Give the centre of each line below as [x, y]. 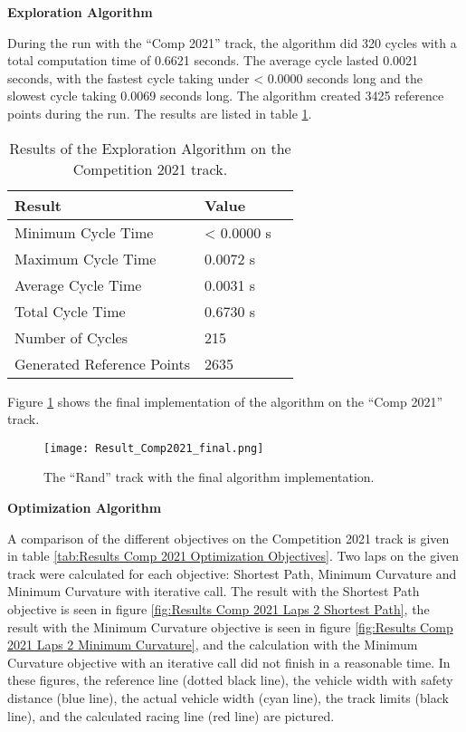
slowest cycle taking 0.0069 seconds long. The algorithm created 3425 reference [226, 96]
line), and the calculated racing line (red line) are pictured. [171, 715]
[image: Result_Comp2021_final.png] [154, 448]
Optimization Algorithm [85, 507]
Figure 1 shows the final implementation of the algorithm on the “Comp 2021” [225, 401]
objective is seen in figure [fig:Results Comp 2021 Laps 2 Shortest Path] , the [219, 608]
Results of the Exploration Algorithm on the [150, 148]
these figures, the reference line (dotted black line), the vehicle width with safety [230, 680]
